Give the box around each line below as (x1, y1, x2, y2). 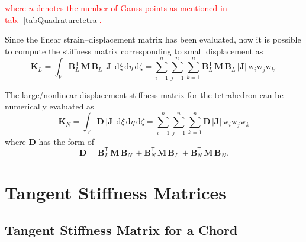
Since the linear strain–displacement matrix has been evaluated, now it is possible (5, 33, 301, 46)
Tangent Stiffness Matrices (5, 180, 226, 204)
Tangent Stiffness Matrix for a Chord (5, 221, 238, 239)
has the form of (38, 135, 94, 147)
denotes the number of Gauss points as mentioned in (36, 2, 227, 14)
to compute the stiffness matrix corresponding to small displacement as (5, 44, 263, 57)
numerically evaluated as (5, 100, 94, 112)
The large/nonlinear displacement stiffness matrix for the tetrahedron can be (5, 88, 284, 101)
